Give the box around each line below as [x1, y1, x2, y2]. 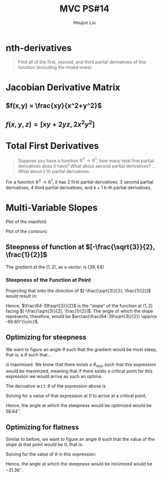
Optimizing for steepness [5, 333, 86, 341]
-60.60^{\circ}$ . [5, 318, 39, 324]
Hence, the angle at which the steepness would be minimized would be [5, 461, 152, 467]
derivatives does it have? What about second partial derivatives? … [17, 163, 156, 169]
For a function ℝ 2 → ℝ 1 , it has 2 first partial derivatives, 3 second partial [5, 178, 153, 185]
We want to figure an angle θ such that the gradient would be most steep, [5, 346, 157, 352]
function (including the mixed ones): [17, 64, 93, 70]
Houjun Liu [73, 19, 96, 25]
